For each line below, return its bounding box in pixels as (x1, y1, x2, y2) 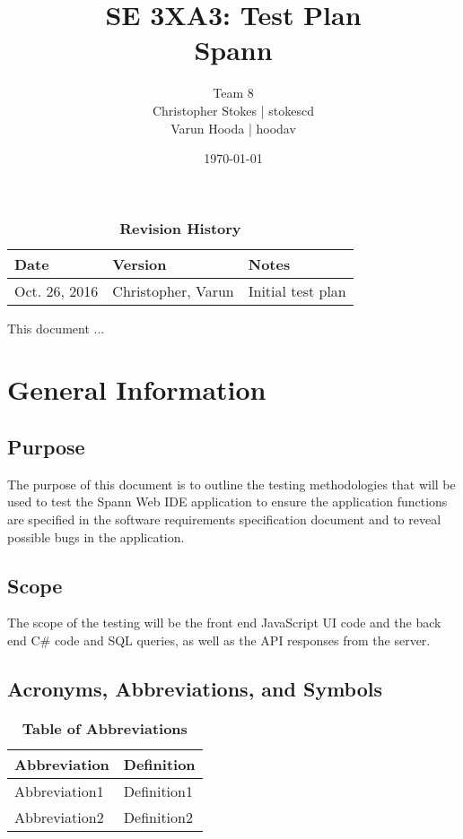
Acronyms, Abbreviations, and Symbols (7, 675, 383, 703)
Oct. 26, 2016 (14, 280, 99, 301)
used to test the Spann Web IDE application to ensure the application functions (7, 492, 448, 511)
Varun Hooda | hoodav (170, 118, 296, 137)
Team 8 (213, 83, 254, 102)
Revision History (119, 217, 241, 238)
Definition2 (123, 806, 193, 827)
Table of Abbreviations (22, 717, 188, 739)
